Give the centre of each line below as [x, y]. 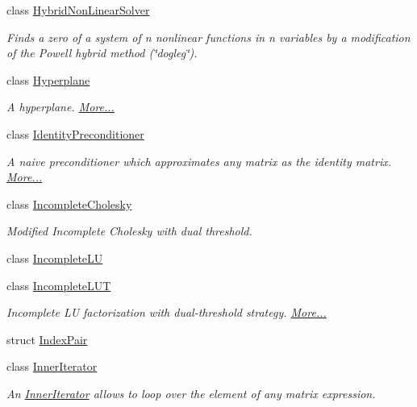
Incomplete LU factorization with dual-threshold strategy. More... [167, 312]
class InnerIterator [52, 366]
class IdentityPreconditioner [75, 133]
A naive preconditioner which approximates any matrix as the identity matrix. [199, 161]
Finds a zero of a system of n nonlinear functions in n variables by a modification [208, 37]
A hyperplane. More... [60, 107]
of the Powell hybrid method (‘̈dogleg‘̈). [102, 53]
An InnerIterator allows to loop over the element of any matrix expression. [191, 393]
